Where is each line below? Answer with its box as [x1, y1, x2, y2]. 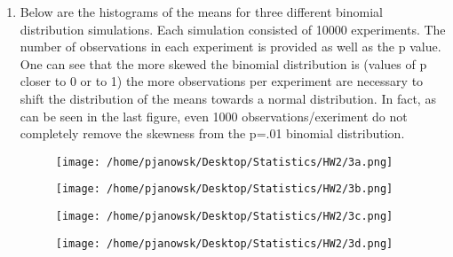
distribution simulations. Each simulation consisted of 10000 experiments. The [20, 19, 446, 38]
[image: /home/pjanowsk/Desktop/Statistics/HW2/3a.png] [55, 155, 393, 168]
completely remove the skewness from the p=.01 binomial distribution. [20, 124, 405, 143]
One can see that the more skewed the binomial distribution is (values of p [20, 54, 427, 73]
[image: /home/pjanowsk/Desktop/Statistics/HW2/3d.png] [55, 237, 393, 250]
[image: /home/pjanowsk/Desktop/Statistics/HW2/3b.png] [55, 183, 393, 196]
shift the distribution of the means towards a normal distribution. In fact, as [20, 89, 436, 107]
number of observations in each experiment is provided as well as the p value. [20, 37, 441, 56]
